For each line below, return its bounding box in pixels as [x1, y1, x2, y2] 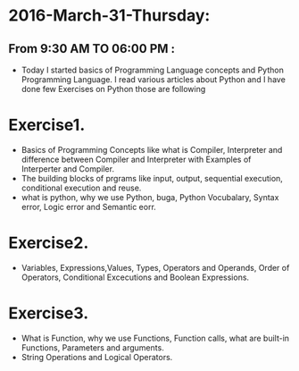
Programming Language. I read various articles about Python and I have [21, 74, 287, 85]
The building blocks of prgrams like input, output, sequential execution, [21, 173, 283, 183]
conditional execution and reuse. [21, 182, 142, 193]
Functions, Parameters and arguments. [21, 341, 164, 353]
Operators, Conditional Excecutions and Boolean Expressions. [21, 272, 250, 282]
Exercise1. [8, 115, 86, 135]
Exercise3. [8, 303, 89, 324]
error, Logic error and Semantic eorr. [21, 201, 157, 212]
